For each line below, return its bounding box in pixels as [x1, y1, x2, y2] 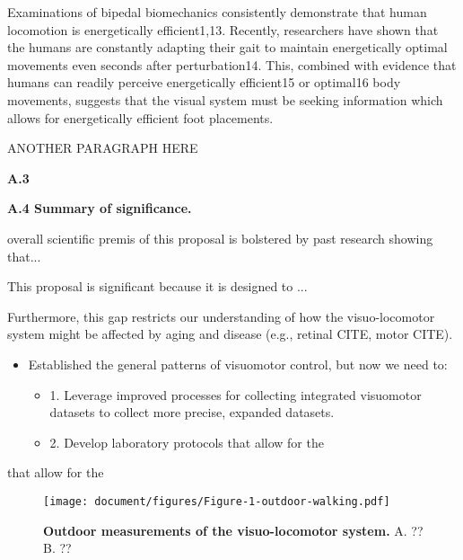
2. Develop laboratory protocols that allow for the [49, 432, 324, 451]
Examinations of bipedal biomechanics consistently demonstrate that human [7, 3, 427, 21]
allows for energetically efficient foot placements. [7, 108, 274, 127]
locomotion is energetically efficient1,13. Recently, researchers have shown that [7, 20, 439, 39]
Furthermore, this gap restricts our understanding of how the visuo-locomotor [7, 307, 435, 325]
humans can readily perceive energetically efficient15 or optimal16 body [7, 73, 401, 92]
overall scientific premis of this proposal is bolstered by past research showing [7, 228, 433, 247]
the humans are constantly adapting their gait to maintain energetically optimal [7, 38, 448, 57]
